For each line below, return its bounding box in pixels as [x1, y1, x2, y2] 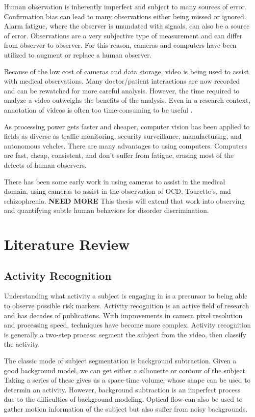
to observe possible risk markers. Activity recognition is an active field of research [4, 300, 249, 311]
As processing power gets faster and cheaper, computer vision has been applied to [4, 121, 250, 131]
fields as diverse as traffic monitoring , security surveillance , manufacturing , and [4, 131, 242, 141]
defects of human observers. [4, 159, 87, 170]
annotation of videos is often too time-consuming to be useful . [4, 104, 193, 115]
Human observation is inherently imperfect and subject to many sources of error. [4, 1, 247, 11]
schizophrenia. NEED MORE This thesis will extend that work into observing [4, 195, 245, 206]
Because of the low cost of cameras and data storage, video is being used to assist [4, 66, 249, 76]
